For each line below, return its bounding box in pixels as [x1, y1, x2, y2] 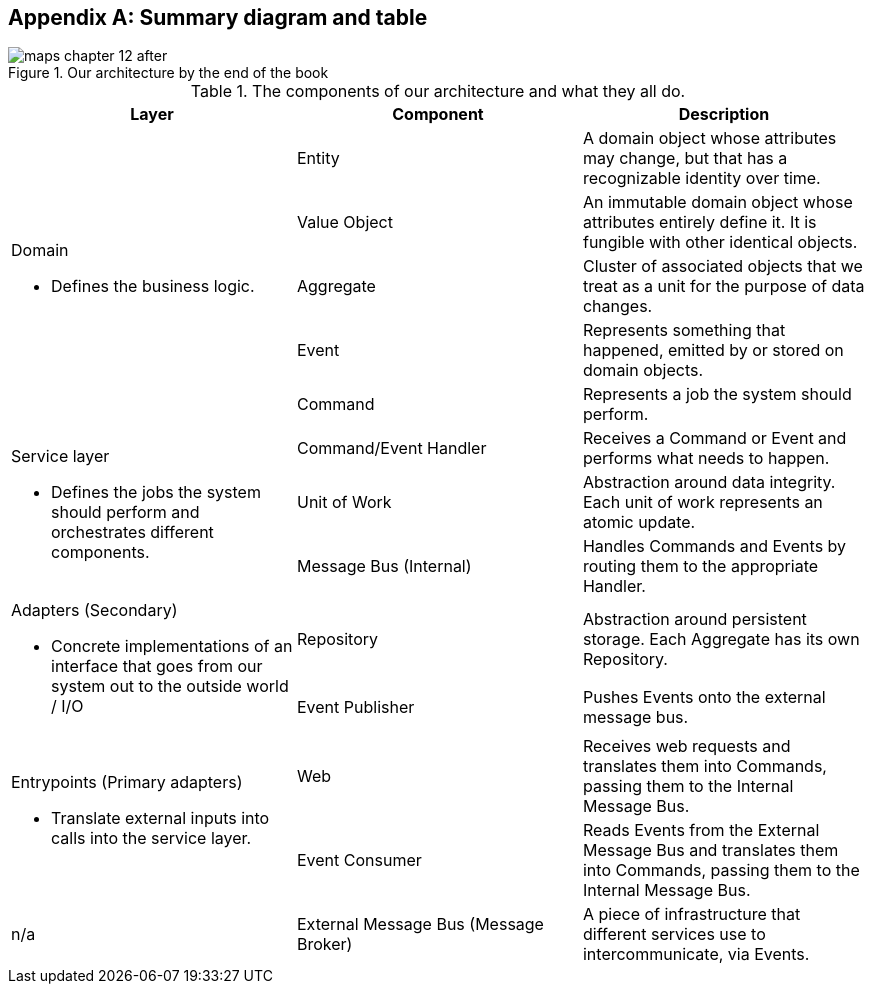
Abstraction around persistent [582, 608, 807, 629]
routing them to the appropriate [582, 556, 819, 577]
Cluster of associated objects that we [582, 256, 863, 277]
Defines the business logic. [51, 276, 255, 297]
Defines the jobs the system [51, 482, 261, 503]
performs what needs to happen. [582, 448, 830, 469]
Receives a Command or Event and [582, 428, 847, 449]
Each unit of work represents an [582, 492, 823, 513]
